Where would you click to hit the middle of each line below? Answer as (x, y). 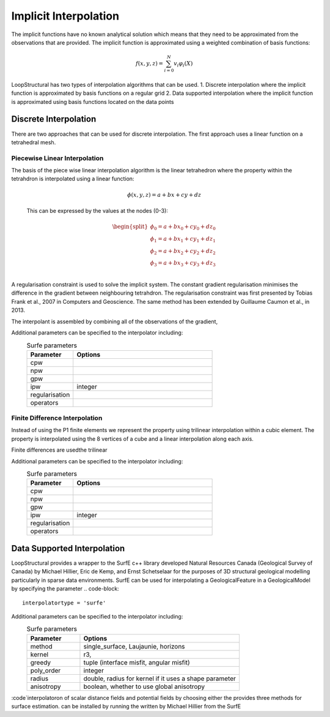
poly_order (46, 671)
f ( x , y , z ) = (149, 64)
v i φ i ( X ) (183, 64)
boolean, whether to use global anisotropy (144, 686)
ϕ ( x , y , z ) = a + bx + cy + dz (164, 195)
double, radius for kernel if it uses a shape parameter (160, 678)
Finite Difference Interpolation (57, 418)
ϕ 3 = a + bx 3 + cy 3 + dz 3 (183, 264)
